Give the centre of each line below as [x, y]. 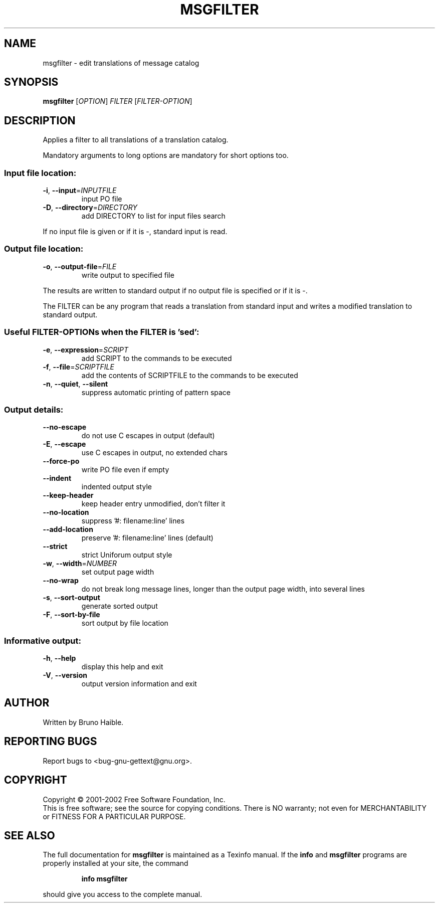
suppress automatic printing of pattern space [156, 392]
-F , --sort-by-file [71, 615]
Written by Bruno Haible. [83, 722]
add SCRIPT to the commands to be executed [157, 358]
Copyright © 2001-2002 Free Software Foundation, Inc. [134, 799]
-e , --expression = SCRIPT [86, 349]
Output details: [34, 409]
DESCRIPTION [40, 120]
